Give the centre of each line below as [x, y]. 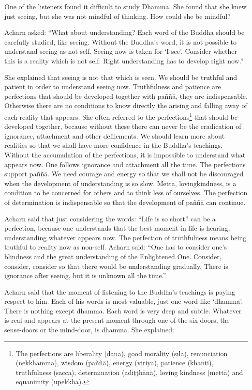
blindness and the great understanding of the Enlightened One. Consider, [113, 256]
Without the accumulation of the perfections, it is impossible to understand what [125, 154]
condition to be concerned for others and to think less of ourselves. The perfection [126, 193]
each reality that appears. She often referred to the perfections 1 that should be [121, 116]
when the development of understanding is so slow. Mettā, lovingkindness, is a [120, 183]
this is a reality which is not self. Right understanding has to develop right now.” [124, 60]
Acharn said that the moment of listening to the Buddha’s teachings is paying [120, 291]
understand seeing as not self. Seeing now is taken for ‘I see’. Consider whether [121, 51]
